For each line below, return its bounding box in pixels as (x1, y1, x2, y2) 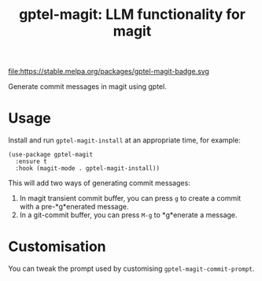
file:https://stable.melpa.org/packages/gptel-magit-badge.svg (8, 67, 210, 76)
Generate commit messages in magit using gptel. (8, 82, 167, 91)
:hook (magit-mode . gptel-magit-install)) (15, 165, 160, 172)
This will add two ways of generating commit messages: (8, 179, 190, 188)
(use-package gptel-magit (8, 151, 93, 159)
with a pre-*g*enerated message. (19, 202, 129, 212)
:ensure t (15, 157, 47, 166)
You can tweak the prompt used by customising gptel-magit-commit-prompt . (8, 264, 255, 273)
